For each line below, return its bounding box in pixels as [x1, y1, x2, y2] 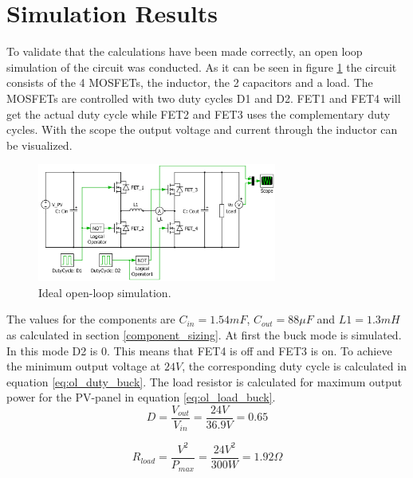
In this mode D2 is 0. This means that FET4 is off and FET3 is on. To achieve [6, 342, 392, 358]
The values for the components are [6, 311, 175, 327]
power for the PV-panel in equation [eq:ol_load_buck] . [6, 389, 276, 406]
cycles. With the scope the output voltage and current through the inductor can [6, 121, 398, 138]
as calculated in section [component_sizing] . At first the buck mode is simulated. [6, 327, 402, 343]
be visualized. [6, 136, 73, 153]
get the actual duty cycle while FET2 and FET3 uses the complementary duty [6, 105, 391, 122]
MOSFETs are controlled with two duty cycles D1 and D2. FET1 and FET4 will [6, 89, 401, 106]
